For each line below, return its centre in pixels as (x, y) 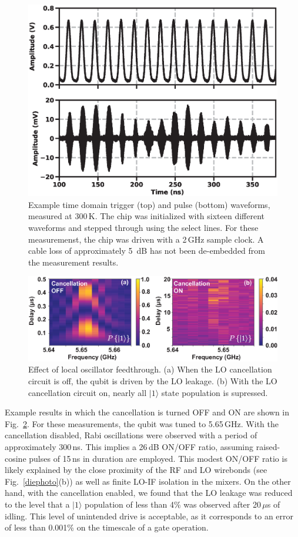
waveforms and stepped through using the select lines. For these (143, 227)
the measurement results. (73, 262)
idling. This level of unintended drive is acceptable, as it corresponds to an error (149, 516)
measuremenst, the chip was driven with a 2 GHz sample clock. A (146, 239)
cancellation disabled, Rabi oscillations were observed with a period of (131, 435)
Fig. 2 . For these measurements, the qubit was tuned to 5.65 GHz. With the (142, 423)
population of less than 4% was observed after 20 (173, 504)
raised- (268, 446)
